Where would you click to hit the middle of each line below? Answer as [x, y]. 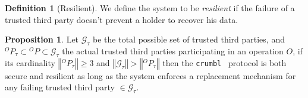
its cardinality [30, 62]
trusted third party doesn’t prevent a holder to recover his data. [122, 19]
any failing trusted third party [60, 87]
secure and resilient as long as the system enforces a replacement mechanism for [150, 75]
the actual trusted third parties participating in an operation [173, 50]
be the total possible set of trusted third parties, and [189, 39]
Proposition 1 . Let [42, 39]
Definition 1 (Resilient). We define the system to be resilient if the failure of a [150, 8]
